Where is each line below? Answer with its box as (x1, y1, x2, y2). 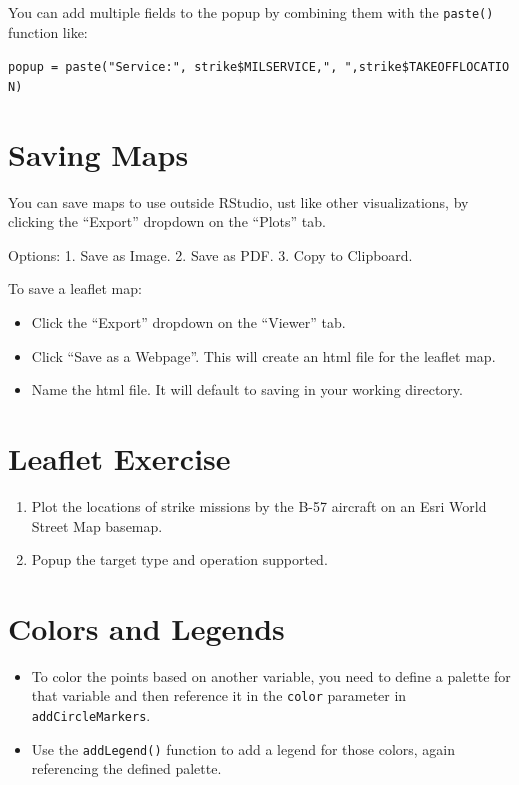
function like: (8, 21, 88, 42)
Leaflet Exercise (8, 438, 231, 479)
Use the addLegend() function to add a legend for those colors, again (31, 738, 456, 759)
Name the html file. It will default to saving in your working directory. (31, 379, 463, 400)
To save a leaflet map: (8, 278, 142, 299)
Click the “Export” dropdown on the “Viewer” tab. (31, 312, 346, 333)
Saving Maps (8, 133, 189, 174)
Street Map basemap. (31, 515, 163, 536)
